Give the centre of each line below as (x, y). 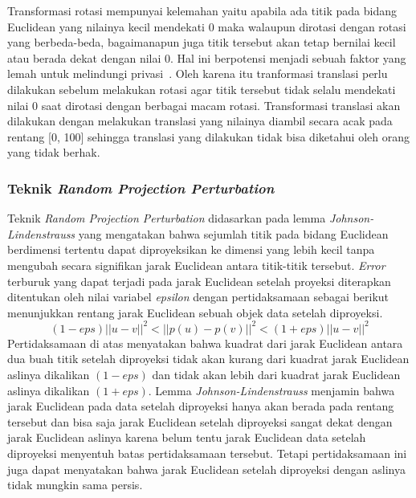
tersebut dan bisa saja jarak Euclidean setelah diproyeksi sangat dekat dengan (200, 421)
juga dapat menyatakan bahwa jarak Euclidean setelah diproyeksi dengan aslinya (206, 469)
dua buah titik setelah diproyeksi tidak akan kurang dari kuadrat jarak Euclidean (208, 359)
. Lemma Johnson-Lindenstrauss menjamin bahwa (271, 390)
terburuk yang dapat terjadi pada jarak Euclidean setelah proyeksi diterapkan (199, 281)
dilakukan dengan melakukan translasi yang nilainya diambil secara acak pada (200, 121)
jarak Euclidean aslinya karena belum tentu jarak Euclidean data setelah (187, 437)
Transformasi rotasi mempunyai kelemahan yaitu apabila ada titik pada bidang (202, 10)
